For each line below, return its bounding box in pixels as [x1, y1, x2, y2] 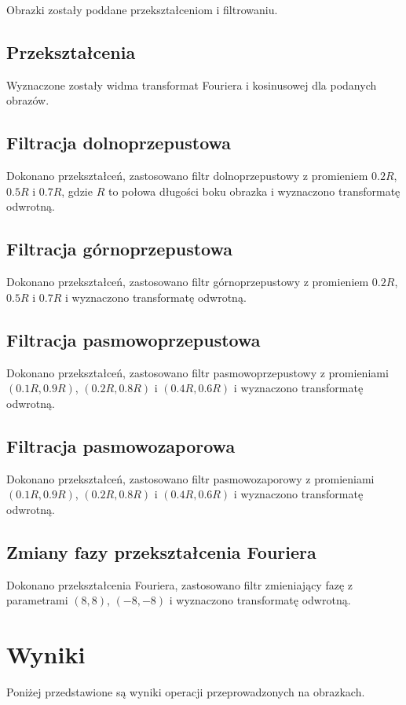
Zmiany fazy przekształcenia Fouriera [6, 539, 316, 564]
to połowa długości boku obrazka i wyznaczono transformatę [108, 182, 401, 199]
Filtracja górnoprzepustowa [6, 237, 233, 261]
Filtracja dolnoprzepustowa [6, 130, 232, 155]
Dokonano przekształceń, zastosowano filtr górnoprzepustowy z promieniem [6, 274, 369, 290]
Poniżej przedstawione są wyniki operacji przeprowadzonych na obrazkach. [6, 683, 365, 699]
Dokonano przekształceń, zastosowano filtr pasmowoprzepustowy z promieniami [6, 364, 389, 380]
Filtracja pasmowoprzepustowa [6, 327, 261, 351]
